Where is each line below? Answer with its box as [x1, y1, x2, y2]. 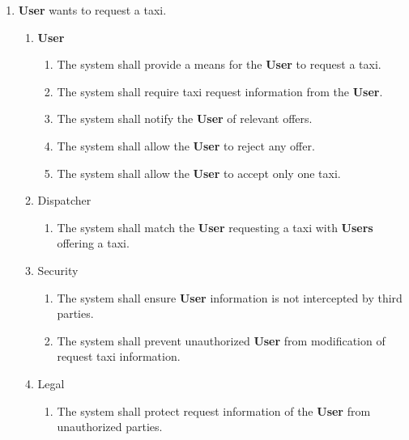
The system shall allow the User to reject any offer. [57, 137, 315, 154]
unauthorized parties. [57, 418, 163, 435]
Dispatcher [37, 192, 92, 209]
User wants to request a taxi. [18, 2, 167, 18]
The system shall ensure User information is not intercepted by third [57, 289, 403, 306]
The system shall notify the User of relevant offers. [57, 110, 313, 127]
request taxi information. [57, 348, 181, 365]
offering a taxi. [57, 235, 130, 252]
